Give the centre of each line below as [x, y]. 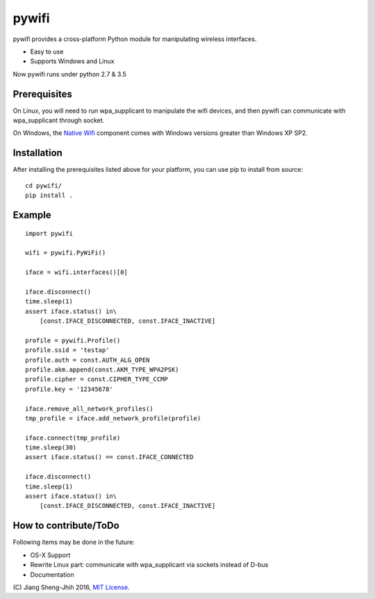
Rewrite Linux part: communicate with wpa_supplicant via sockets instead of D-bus [149, 565]
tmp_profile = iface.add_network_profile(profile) [113, 418]
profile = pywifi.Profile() [73, 340]
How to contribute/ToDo [66, 526]
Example [32, 215]
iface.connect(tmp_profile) [73, 438]
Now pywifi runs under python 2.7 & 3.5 [69, 74]
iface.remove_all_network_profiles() [90, 408]
